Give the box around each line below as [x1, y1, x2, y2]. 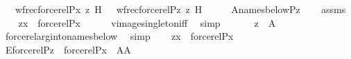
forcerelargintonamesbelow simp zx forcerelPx [5, 29, 234, 43]
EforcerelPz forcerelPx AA [5, 42, 131, 56]
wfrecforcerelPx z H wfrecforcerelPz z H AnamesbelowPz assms [15, 2, 346, 16]
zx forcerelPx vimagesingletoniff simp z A [18, 15, 276, 29]
